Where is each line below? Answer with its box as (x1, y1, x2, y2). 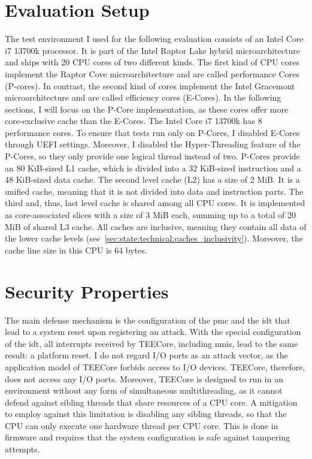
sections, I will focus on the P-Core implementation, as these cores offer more (5, 102, 289, 115)
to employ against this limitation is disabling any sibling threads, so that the (5, 407, 287, 420)
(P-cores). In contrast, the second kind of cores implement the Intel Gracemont (5, 79, 295, 92)
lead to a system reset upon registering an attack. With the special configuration (5, 325, 301, 338)
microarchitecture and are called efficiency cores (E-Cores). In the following (5, 91, 281, 104)
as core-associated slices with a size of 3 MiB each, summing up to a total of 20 (5, 209, 296, 221)
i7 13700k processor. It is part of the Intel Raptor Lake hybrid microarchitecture (5, 44, 300, 56)
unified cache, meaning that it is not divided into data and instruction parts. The (5, 185, 304, 197)
